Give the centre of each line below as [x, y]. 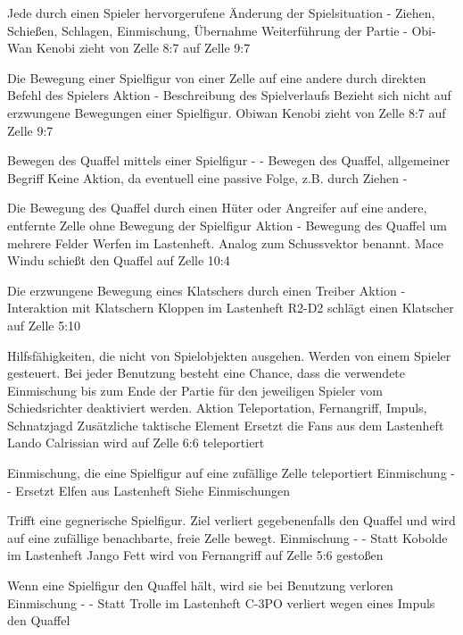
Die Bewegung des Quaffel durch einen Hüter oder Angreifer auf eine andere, [217, 208]
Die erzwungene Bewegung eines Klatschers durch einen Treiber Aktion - [207, 290]
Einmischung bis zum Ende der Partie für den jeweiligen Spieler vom [195, 390]
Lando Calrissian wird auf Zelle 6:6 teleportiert [136, 443]
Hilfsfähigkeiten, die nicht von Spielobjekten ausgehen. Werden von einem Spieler [229, 355]
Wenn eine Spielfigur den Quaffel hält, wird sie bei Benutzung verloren [200, 585]
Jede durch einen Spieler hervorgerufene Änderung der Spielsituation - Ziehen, [221, 13]
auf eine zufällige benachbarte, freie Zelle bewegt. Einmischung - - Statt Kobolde [227, 537]
